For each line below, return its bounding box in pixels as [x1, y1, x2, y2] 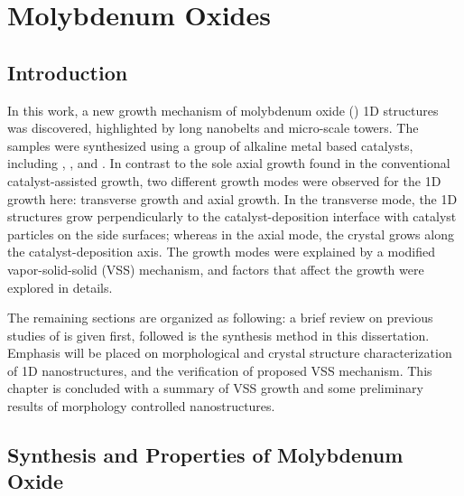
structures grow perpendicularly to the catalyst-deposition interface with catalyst [7, 207, 457, 226]
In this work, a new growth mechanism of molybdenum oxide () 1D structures [7, 100, 439, 119]
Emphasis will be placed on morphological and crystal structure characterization [7, 343, 452, 362]
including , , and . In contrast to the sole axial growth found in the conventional [7, 154, 450, 173]
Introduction [7, 58, 128, 86]
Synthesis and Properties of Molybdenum [7, 441, 404, 469]
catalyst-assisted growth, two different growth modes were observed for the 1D [7, 171, 441, 190]
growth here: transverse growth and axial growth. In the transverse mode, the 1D [7, 189, 458, 208]
